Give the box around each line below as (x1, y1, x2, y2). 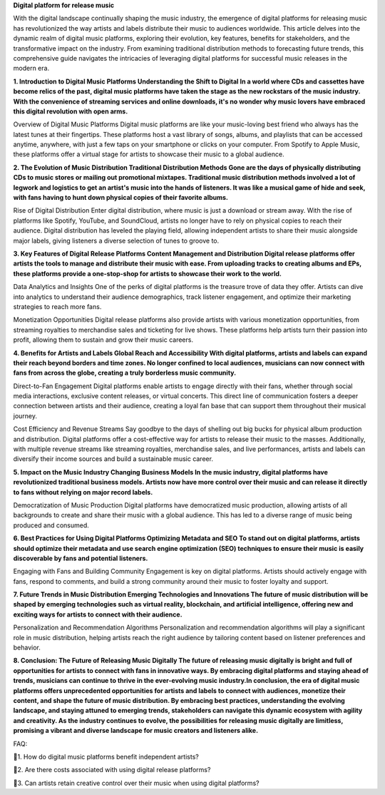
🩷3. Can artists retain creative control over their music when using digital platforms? (13, 779, 260, 787)
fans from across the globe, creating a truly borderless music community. (13, 368, 237, 378)
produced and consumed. (13, 521, 89, 530)
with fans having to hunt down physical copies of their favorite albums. (13, 193, 228, 202)
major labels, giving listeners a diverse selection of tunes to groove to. (13, 236, 220, 245)
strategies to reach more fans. (13, 302, 102, 310)
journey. (13, 411, 37, 420)
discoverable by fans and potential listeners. (13, 554, 148, 562)
